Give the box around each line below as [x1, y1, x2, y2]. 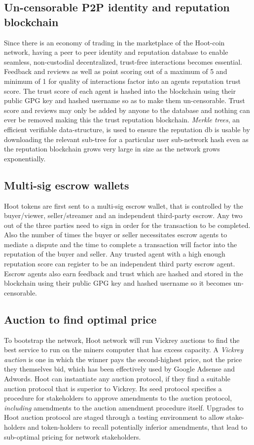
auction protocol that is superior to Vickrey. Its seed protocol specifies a [4, 383, 222, 393]
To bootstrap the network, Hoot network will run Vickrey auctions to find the [4, 334, 240, 345]
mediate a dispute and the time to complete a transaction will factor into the [4, 239, 237, 249]
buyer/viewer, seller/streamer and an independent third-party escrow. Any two [4, 210, 243, 221]
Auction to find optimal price [4, 311, 157, 327]
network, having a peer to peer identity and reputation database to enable [4, 47, 228, 57]
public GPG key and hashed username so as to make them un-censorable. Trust [4, 95, 245, 106]
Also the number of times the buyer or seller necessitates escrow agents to [4, 229, 227, 240]
